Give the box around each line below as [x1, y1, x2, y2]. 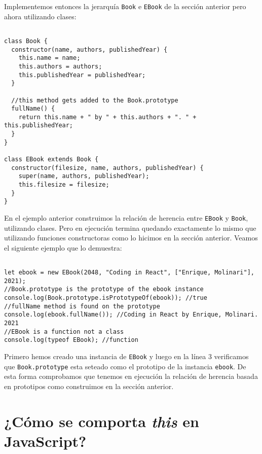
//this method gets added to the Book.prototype [11, 96, 178, 104]
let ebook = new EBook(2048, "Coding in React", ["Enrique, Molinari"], [4, 269, 254, 276]
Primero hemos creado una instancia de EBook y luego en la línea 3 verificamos [4, 351, 249, 362]
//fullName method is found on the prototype [4, 302, 160, 310]
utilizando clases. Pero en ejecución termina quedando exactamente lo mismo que [4, 222, 256, 233]
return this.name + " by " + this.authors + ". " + [18, 113, 197, 121]
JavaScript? [4, 430, 87, 451]
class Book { [4, 37, 48, 45]
